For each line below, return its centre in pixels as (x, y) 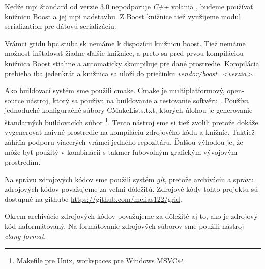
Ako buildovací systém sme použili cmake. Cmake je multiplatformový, (115, 90)
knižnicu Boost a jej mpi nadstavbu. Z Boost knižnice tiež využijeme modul (123, 16)
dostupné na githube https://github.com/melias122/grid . (93, 199)
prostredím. (23, 161)
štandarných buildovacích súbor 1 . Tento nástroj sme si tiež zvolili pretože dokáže (131, 121)
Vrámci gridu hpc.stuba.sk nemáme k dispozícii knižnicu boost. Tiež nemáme (125, 43)
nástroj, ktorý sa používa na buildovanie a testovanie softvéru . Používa (138, 100)
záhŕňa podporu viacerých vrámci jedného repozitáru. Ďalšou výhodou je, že (124, 142)
